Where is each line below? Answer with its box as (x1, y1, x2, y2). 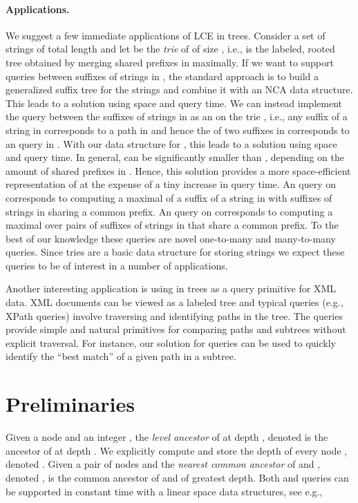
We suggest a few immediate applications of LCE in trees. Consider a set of (6, 28, 326, 42)
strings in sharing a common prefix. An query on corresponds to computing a (6, 204, 333, 218)
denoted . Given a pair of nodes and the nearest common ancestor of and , (6, 457, 321, 471)
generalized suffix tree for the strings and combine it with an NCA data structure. (6, 82, 353, 97)
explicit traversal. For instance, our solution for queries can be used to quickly (6, 335, 337, 350)
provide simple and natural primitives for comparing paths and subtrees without (6, 322, 346, 336)
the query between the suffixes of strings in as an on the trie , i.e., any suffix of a (6, 109, 348, 124)
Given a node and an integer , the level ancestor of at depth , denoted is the (6, 430, 328, 444)
